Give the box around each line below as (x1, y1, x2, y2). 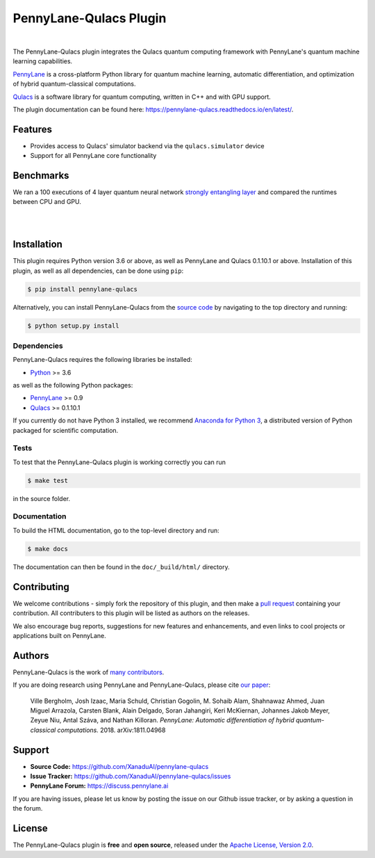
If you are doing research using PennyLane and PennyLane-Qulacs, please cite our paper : (12, 681, 271, 689)
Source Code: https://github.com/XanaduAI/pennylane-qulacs (30, 762, 209, 770)
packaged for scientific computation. (12, 426, 119, 434)
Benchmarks (12, 170, 69, 181)
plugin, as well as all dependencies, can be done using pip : (12, 267, 184, 275)
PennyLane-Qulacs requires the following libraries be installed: (12, 356, 192, 364)
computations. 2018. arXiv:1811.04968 (57, 726, 166, 734)
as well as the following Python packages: (12, 381, 133, 390)
